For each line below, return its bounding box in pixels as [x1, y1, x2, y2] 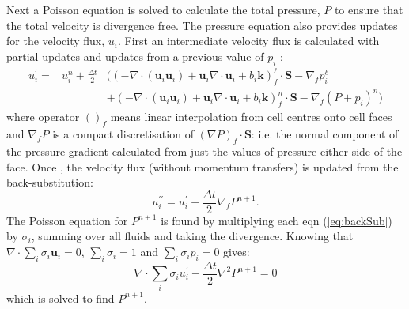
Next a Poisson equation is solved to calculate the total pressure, [6, 2, 320, 17]
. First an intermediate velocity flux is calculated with [117, 32, 380, 49]
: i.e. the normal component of [251, 126, 399, 142]
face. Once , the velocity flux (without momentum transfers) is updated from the [6, 158, 399, 175]
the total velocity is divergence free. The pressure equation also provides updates [6, 17, 398, 33]
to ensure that [334, 2, 403, 17]
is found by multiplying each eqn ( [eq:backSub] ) [161, 212, 392, 228]
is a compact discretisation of [52, 126, 194, 142]
